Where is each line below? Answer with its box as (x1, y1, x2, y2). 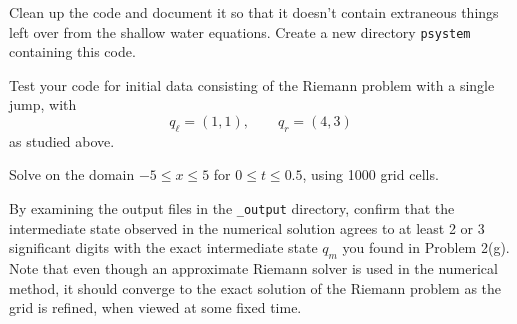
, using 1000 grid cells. (302, 164, 439, 185)
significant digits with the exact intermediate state (9, 237, 318, 258)
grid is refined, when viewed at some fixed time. (9, 297, 302, 318)
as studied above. (9, 130, 115, 151)
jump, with (9, 94, 77, 115)
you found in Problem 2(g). (342, 237, 510, 258)
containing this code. (9, 41, 136, 62)
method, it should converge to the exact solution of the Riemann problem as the (9, 277, 502, 298)
